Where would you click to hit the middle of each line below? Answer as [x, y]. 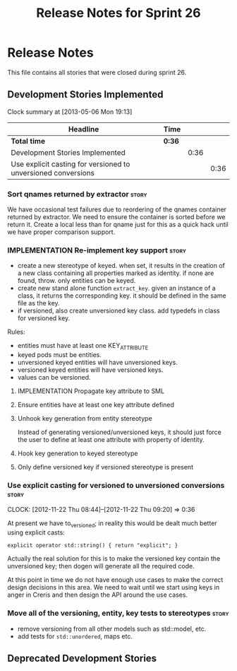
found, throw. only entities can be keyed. [77, 281]
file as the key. [38, 303]
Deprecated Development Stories [82, 658]
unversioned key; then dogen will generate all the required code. [101, 566]
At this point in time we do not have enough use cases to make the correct [115, 580]
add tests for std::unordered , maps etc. [75, 636]
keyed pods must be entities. [60, 355]
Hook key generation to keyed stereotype [78, 453]
